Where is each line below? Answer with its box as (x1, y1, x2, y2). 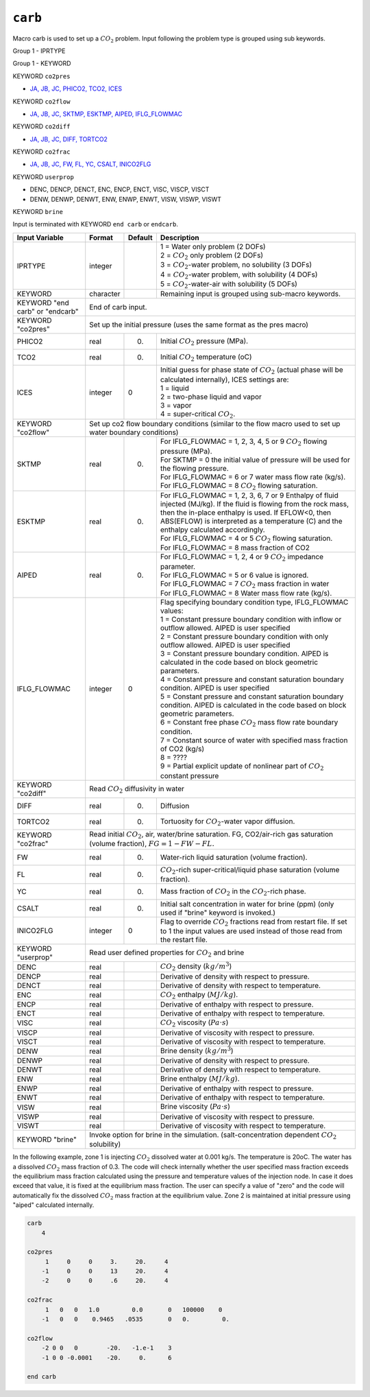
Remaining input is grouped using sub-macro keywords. (160, 289, 341, 298)
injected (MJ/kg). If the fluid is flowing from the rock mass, (160, 499, 349, 508)
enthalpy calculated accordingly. (160, 525, 265, 535)
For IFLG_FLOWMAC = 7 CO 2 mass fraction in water (160, 578, 330, 589)
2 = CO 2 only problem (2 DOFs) (160, 250, 264, 261)
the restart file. (160, 935, 208, 945)
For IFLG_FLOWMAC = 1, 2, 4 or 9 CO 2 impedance (160, 552, 324, 563)
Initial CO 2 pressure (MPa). (160, 336, 249, 347)
